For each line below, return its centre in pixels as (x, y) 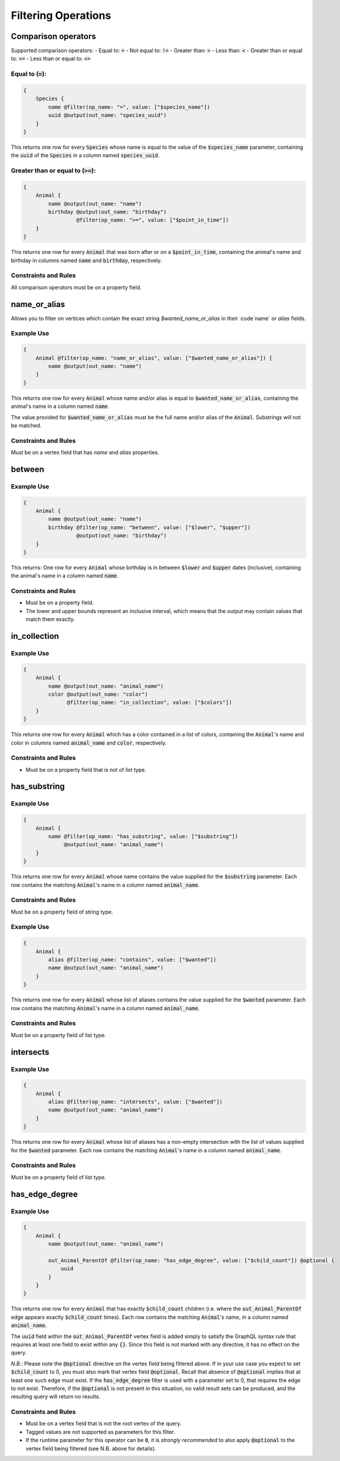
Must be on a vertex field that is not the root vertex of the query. (104, 1424)
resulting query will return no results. (55, 1397)
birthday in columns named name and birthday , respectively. (86, 260)
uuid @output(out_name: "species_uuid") (107, 115)
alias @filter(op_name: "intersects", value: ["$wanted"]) (135, 1102)
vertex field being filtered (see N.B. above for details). (91, 1448)
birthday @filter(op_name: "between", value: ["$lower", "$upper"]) (149, 527)
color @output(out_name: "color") (98, 694)
